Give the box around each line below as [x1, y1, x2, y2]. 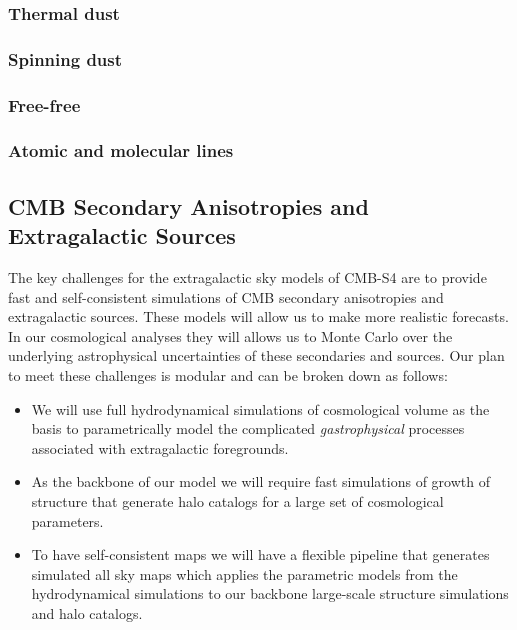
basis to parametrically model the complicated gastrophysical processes [31, 418, 465, 439]
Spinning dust [8, 46, 123, 71]
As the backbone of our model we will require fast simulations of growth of [31, 471, 490, 492]
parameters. [31, 510, 104, 531]
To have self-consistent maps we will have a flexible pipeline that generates [31, 544, 490, 565]
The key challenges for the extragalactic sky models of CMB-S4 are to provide [8, 266, 487, 287]
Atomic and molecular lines [8, 138, 234, 163]
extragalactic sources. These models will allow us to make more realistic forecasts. [8, 306, 509, 327]
